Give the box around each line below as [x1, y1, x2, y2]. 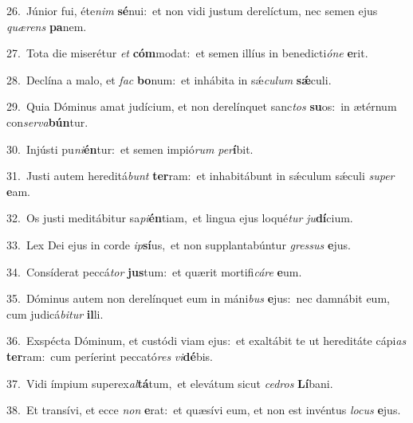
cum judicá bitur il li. [6, 305, 104, 322]
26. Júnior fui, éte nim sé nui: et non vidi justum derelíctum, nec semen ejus [6, 2, 378, 18]
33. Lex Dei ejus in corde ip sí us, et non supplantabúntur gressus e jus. [6, 236, 351, 253]
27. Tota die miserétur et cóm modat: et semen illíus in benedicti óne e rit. [6, 45, 368, 61]
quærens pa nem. [6, 18, 87, 34]
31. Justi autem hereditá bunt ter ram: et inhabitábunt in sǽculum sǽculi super [6, 167, 395, 184]
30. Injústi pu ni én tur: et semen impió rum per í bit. [6, 140, 254, 157]
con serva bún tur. [6, 113, 88, 130]
